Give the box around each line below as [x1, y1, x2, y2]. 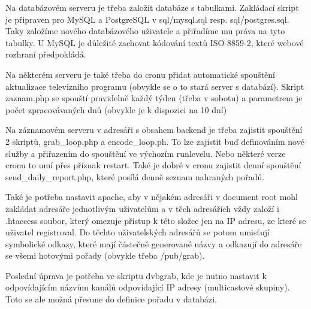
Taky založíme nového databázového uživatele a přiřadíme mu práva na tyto [5, 25, 285, 37]
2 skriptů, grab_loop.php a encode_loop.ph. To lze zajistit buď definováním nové [5, 135, 304, 147]
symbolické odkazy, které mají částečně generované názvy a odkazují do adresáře [5, 237, 302, 250]
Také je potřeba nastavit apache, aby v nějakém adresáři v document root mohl [5, 190, 298, 203]
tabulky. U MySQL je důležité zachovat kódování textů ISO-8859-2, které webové [5, 36, 304, 49]
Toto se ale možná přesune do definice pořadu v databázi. [5, 293, 217, 305]
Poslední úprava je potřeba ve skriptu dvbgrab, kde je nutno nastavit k [5, 269, 267, 281]
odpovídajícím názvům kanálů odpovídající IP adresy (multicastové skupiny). [5, 281, 290, 293]
